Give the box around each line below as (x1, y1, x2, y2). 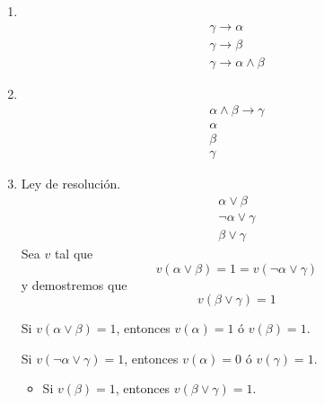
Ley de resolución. (21, 174, 121, 193)
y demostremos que (21, 275, 127, 294)
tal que (54, 244, 93, 263)
